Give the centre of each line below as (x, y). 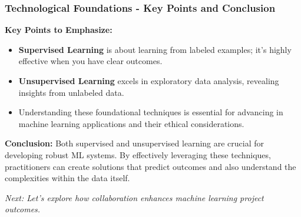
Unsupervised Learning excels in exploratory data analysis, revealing (149, 81)
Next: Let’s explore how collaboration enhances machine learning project (134, 197)
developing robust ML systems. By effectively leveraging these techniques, (138, 154)
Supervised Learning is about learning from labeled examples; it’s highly (155, 49)
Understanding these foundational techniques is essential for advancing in (151, 112)
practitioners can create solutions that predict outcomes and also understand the (150, 166)
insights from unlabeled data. (71, 92)
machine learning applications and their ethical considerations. (131, 123)
